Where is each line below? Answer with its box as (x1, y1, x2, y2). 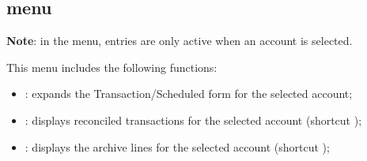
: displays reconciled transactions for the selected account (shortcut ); (25, 111, 362, 128)
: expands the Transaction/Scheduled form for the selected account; (25, 85, 353, 102)
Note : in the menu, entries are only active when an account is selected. (6, 32, 353, 49)
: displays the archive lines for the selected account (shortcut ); (25, 138, 330, 155)
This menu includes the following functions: (6, 58, 218, 75)
